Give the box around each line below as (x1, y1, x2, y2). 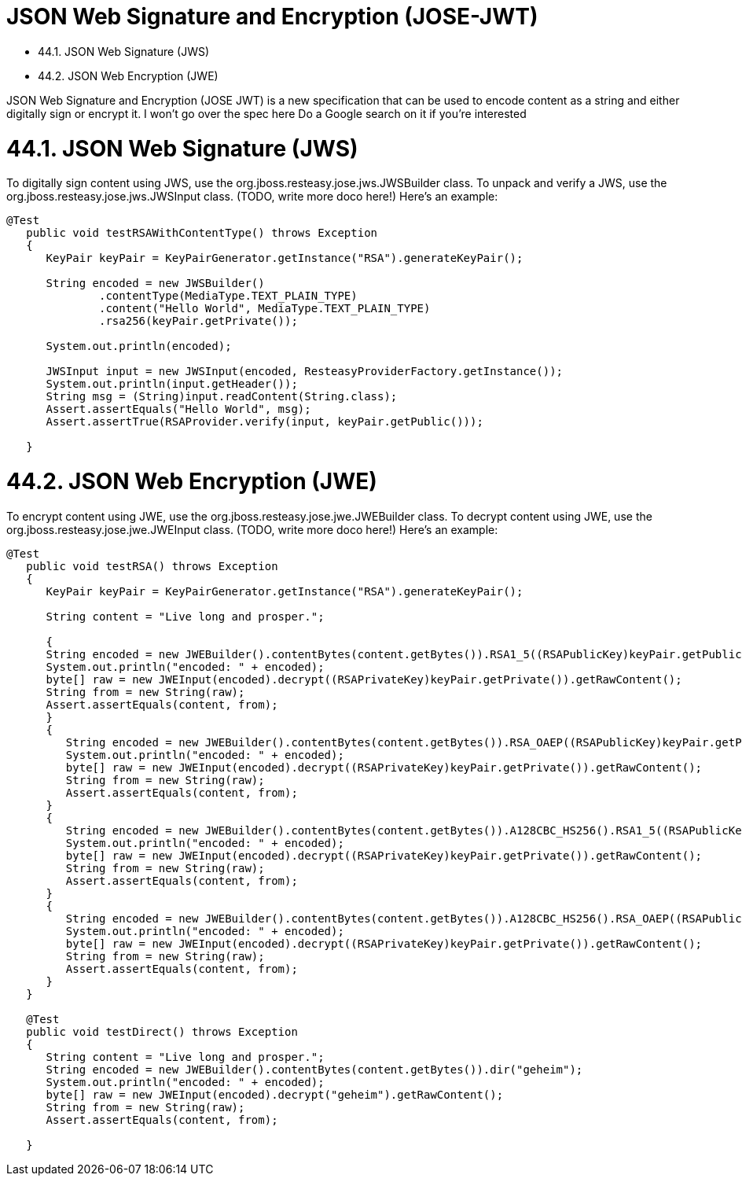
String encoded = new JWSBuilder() (46, 277, 265, 290)
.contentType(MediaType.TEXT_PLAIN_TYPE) (99, 289, 358, 303)
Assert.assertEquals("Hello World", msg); (46, 403, 311, 416)
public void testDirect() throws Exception (26, 1025, 298, 1038)
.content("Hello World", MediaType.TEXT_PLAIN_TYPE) (99, 302, 431, 315)
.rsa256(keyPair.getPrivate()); (99, 315, 298, 328)
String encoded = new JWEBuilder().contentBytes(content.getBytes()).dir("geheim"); (46, 1062, 583, 1076)
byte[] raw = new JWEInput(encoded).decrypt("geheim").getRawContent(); (46, 1088, 504, 1101)
